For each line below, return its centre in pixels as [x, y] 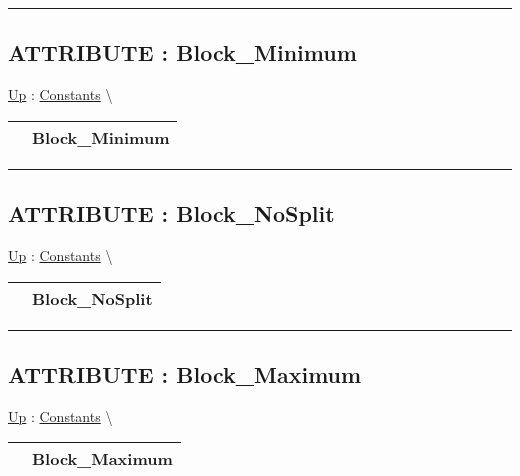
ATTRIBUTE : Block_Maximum [185, 373]
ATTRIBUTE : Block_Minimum [182, 52]
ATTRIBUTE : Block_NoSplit [171, 213]
